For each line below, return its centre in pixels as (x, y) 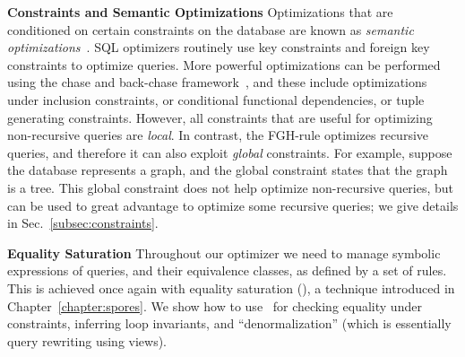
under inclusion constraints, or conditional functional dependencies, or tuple (216, 99)
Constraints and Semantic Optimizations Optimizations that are (200, 12)
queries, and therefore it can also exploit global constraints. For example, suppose (230, 152)
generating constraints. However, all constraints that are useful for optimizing (220, 117)
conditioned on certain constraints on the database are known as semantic (211, 29)
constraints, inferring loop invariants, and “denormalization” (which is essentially (229, 323)
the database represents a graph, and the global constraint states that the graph (228, 170)
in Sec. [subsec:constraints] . (83, 223)
